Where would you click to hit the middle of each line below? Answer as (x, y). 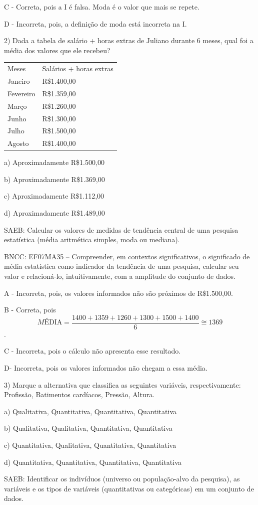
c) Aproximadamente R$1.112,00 (54, 196)
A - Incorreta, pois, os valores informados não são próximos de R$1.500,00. (118, 293)
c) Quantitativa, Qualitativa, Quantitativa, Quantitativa (90, 445)
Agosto (18, 143)
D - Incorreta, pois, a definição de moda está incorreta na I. (95, 23)
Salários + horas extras (78, 68)
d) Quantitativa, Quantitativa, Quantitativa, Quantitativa (93, 462)
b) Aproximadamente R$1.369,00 (54, 179)
